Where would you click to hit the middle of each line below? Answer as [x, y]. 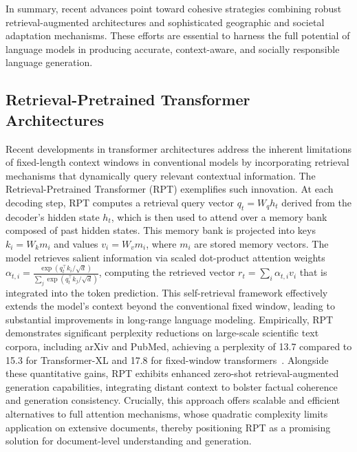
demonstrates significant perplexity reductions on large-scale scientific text [162, 333]
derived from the [316, 202]
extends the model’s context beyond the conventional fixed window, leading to [170, 306]
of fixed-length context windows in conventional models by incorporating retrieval [177, 162]
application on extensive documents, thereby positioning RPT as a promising [168, 427]
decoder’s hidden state [53, 216]
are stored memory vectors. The [261, 243]
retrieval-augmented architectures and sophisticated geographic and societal [165, 22]
